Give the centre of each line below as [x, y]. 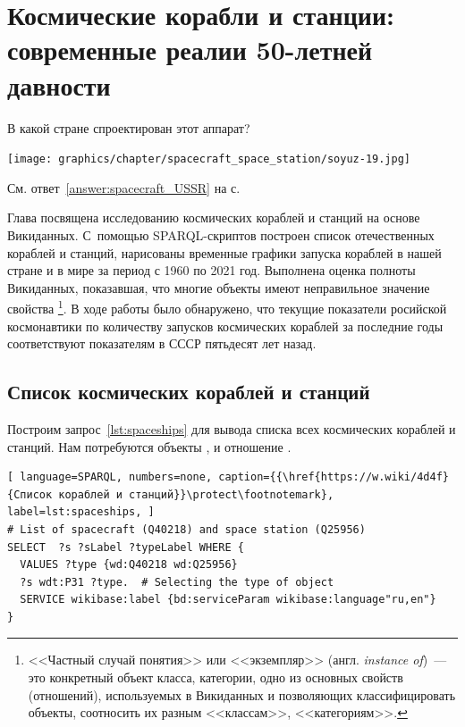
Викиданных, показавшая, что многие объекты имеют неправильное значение [219, 287]
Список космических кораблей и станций [189, 392]
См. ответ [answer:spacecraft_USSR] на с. [124, 187]
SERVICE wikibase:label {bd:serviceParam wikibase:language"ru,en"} [228, 600]
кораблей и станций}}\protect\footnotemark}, [196, 494]
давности [59, 84]
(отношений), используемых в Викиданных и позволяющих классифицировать [242, 694]
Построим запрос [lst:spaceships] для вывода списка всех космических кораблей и [232, 428]
